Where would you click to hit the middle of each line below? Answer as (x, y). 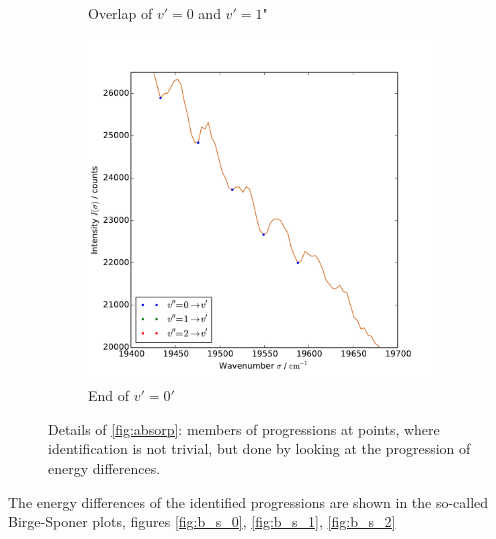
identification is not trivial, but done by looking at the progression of (259, 448)
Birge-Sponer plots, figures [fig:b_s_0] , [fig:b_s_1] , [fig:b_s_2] (202, 521)
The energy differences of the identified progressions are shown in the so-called (248, 501)
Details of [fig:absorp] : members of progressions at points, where (244, 428)
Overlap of (120, 13)
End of (109, 395)
